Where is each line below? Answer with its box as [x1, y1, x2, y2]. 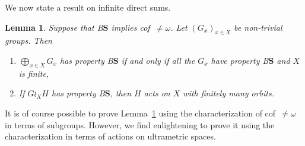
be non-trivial [234, 21, 282, 33]
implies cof [111, 21, 150, 33]
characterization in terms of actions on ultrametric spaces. [5, 130, 216, 142]
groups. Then [5, 34, 52, 47]
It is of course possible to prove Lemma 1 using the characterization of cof [5, 106, 276, 119]
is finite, [18, 67, 49, 79]
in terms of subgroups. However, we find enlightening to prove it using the [5, 118, 275, 131]
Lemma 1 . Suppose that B [5, 21, 103, 33]
